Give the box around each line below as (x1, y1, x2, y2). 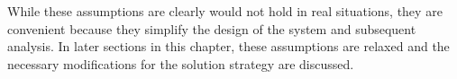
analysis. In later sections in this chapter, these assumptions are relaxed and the (7, 37, 450, 56)
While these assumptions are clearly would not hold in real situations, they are (7, 2, 443, 20)
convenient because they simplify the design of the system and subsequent (7, 19, 416, 38)
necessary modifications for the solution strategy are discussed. (7, 54, 354, 73)
